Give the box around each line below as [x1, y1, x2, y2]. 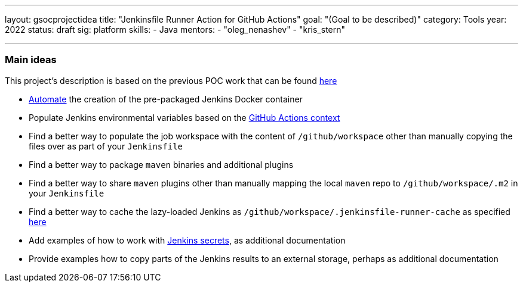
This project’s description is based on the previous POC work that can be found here [5, 75, 337, 86]
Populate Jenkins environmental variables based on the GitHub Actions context [29, 112, 340, 123]
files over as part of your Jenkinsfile [29, 141, 183, 151]
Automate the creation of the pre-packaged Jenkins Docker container [29, 93, 303, 104]
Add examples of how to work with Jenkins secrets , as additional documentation [29, 235, 346, 245]
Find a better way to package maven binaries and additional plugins [29, 159, 294, 170]
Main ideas [5, 54, 57, 66]
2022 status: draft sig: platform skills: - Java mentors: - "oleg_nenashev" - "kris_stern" [5, 24, 346, 35]
